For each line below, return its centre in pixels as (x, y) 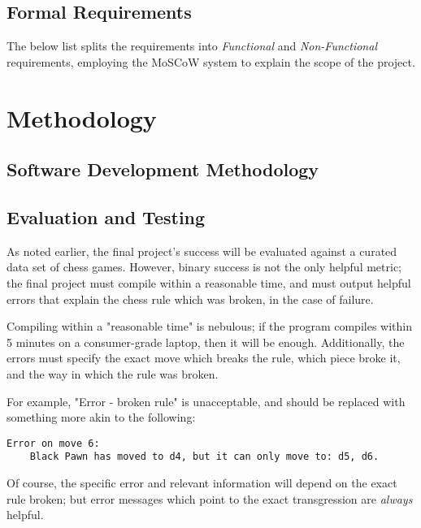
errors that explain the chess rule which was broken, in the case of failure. (190, 299)
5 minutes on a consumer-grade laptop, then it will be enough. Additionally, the (206, 342)
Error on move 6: (53, 443)
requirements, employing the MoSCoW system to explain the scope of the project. (211, 61)
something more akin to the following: (101, 417)
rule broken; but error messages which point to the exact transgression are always (210, 498)
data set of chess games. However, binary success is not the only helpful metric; (204, 267)
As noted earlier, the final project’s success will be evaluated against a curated (202, 251)
